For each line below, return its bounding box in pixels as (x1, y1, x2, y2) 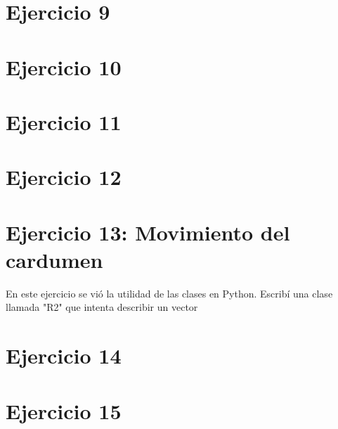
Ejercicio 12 (6, 162, 122, 191)
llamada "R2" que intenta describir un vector (6, 300, 198, 314)
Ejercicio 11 (6, 107, 122, 136)
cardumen (6, 245, 103, 274)
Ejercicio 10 (6, 52, 122, 81)
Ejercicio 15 (6, 396, 122, 425)
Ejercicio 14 (6, 341, 122, 370)
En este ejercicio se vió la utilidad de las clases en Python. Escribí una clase (6, 286, 333, 300)
